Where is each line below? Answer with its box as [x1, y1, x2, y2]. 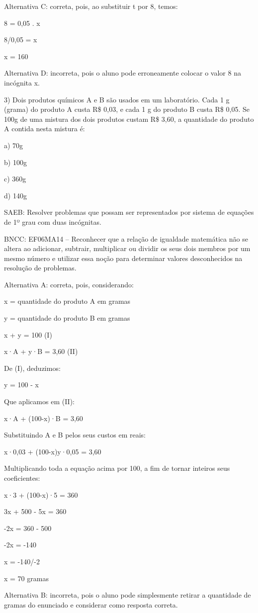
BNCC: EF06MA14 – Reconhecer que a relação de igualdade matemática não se [4, 233, 248, 244]
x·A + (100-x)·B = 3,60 [4, 413, 83, 423]
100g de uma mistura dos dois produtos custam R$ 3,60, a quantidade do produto [4, 113, 254, 124]
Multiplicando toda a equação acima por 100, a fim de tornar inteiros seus [4, 463, 230, 473]
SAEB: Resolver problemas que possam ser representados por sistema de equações [4, 207, 254, 217]
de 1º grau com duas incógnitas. [4, 216, 101, 227]
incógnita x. [4, 77, 40, 88]
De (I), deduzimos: [4, 362, 61, 373]
